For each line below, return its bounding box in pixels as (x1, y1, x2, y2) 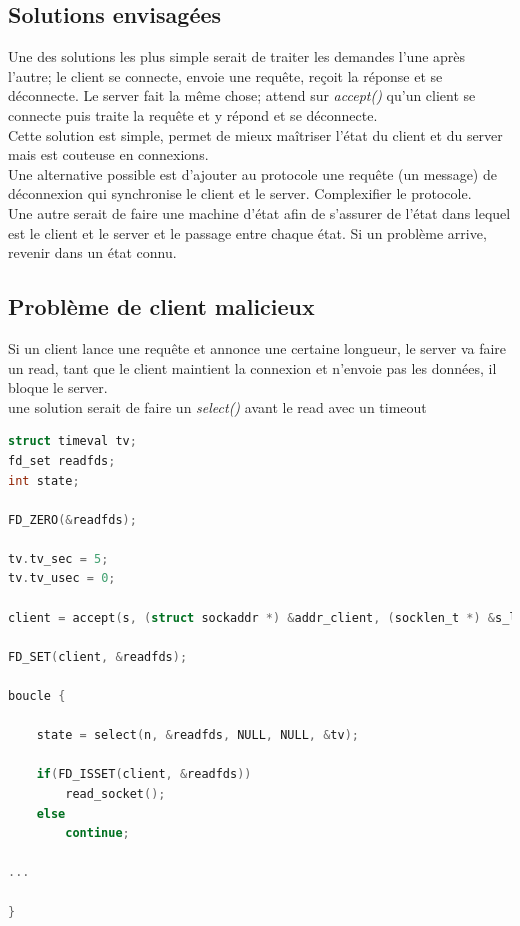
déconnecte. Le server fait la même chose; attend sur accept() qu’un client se (8, 85, 476, 106)
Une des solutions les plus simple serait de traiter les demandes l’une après (8, 46, 466, 67)
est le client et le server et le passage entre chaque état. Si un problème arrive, (8, 222, 487, 243)
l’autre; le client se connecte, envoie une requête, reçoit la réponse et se (8, 65, 443, 86)
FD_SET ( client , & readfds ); (8, 649, 188, 664)
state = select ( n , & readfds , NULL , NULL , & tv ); (36, 728, 359, 743)
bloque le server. (8, 377, 108, 398)
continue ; (65, 826, 130, 841)
